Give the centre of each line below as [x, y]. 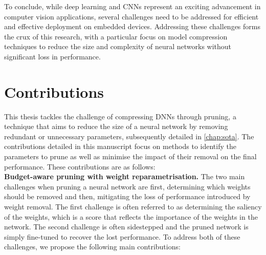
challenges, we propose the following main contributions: [92, 247]
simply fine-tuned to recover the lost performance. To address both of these [122, 236]
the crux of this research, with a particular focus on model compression [116, 36]
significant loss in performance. [52, 56]
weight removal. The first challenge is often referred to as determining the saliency [133, 207]
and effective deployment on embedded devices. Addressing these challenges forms [132, 26]
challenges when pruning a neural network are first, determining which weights [127, 186]
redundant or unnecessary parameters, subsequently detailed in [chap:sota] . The [129, 136]
